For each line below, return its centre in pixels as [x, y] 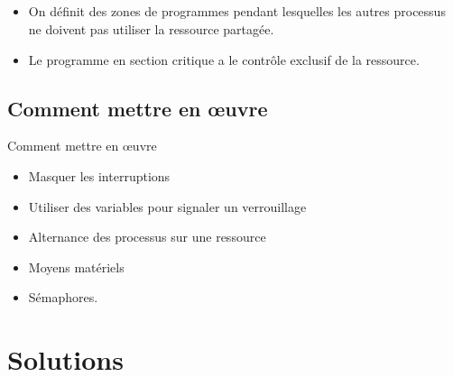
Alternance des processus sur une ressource [147, 237]
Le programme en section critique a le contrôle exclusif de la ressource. [224, 59]
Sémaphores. [63, 297]
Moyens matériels [76, 267]
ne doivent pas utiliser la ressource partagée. [151, 28]
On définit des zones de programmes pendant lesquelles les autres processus [237, 11]
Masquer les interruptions [99, 175]
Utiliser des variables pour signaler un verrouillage [167, 206]
